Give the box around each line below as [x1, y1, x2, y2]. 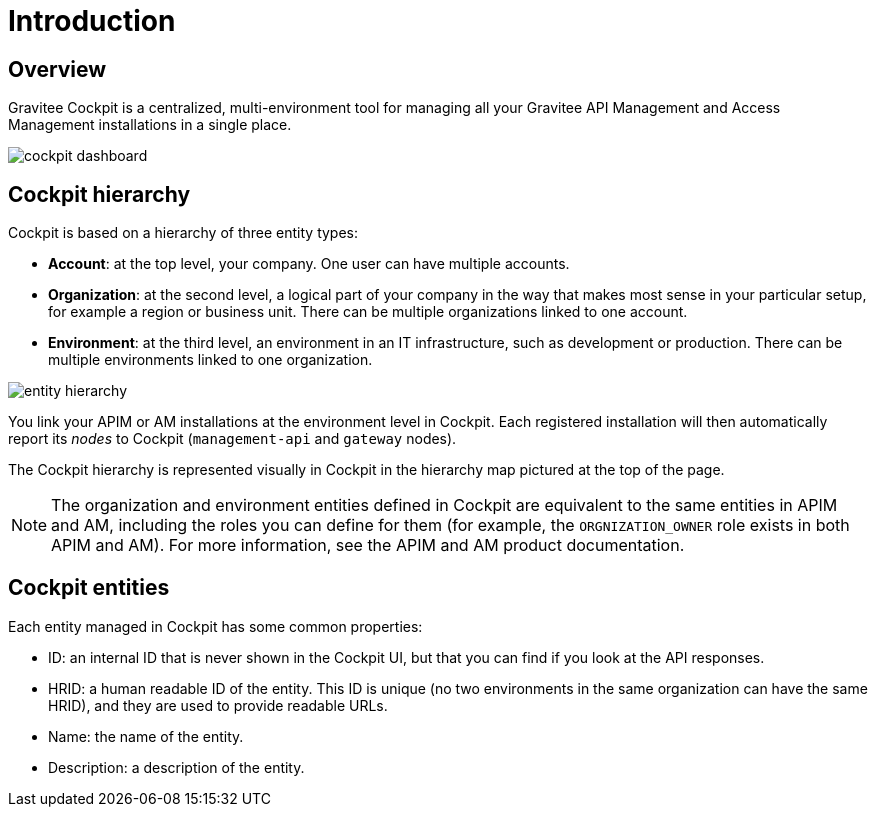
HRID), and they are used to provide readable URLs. [48, 696, 388, 714]
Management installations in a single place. [8, 116, 292, 134]
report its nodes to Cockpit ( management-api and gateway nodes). [8, 430, 457, 448]
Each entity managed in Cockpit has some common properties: [8, 617, 423, 635]
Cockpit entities [8, 575, 170, 601]
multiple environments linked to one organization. [48, 351, 373, 369]
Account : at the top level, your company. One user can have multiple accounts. [48, 255, 570, 273]
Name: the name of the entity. [48, 727, 244, 745]
